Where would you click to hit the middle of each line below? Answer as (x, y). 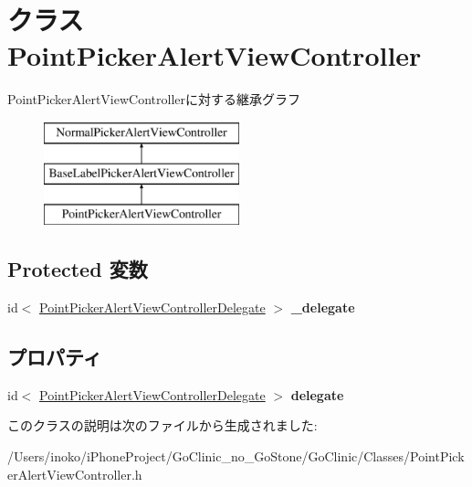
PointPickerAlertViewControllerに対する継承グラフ (154, 99)
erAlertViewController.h (75, 474)
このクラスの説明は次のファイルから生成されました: (163, 425)
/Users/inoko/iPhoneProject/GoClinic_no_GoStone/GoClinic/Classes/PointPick (236, 456)
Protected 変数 (78, 269)
